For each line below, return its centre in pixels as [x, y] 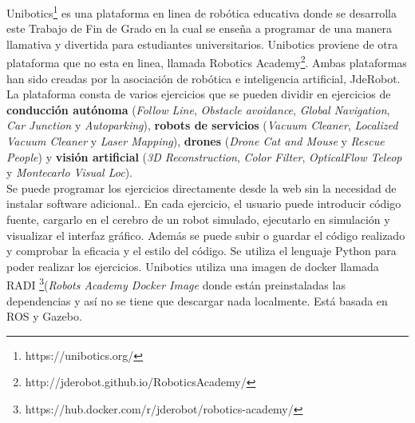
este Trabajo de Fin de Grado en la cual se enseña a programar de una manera [199, 28]
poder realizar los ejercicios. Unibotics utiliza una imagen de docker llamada [193, 266]
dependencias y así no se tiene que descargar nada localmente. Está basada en [197, 300]
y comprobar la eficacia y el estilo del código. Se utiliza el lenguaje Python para [202, 251]
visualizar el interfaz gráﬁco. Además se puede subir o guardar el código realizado [206, 235]
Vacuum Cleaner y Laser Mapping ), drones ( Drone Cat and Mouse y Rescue [196, 141]
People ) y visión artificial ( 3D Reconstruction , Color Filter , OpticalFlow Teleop [204, 156]
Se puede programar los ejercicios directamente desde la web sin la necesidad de [202, 188]
